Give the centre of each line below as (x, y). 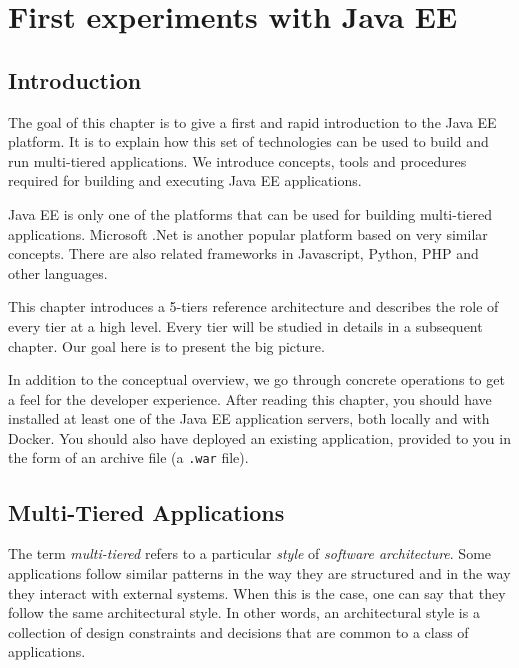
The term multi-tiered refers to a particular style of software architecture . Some (250, 553)
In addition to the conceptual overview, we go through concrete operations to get (256, 379)
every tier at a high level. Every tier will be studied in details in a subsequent (245, 325)
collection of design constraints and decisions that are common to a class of (238, 631)
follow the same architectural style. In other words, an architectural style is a (244, 612)
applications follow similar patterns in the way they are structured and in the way (259, 572)
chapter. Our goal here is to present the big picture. (166, 345)
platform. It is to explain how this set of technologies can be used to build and (248, 141)
